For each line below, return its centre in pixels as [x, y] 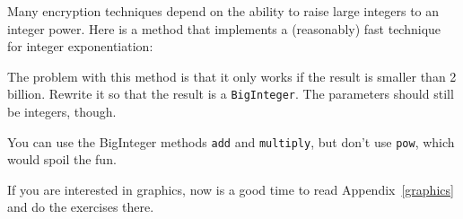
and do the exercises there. [81, 207]
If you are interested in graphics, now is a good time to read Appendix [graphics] [231, 189]
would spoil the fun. [62, 159]
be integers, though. [62, 112]
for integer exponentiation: [80, 46]
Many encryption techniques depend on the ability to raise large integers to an [223, 11]
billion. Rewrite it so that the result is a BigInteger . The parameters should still [231, 94]
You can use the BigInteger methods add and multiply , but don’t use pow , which [231, 141]
